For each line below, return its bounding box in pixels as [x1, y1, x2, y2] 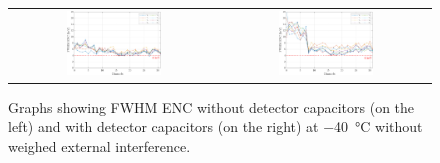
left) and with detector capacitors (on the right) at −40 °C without [8, 116, 423, 137]
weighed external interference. [8, 135, 191, 156]
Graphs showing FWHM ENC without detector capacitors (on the [8, 96, 415, 117]
